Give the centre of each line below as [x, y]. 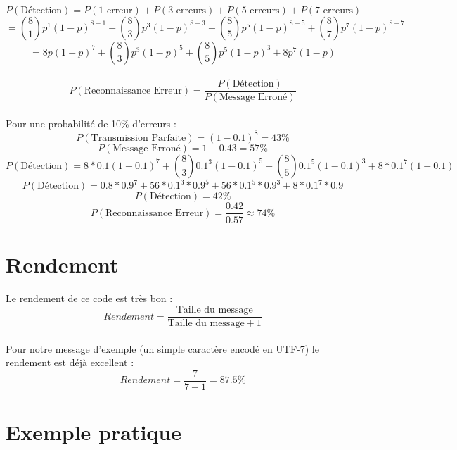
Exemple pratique [94, 432]
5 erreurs [260, 10]
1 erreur [116, 10]
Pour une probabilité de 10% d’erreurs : [91, 123]
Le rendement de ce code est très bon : [89, 298]
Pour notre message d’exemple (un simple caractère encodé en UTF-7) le [162, 348]
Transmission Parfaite [139, 138]
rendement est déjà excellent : [70, 362]
